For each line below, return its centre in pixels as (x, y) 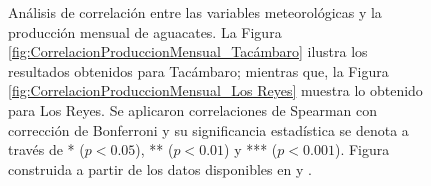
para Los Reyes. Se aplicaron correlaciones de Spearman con (193, 109)
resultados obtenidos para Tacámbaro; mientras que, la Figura (198, 70)
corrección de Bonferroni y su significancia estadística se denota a (208, 129)
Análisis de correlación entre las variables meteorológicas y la (195, 12)
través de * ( (46, 149)
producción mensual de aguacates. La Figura (145, 31)
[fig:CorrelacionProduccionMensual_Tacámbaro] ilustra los (188, 51)
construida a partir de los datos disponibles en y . (160, 168)
